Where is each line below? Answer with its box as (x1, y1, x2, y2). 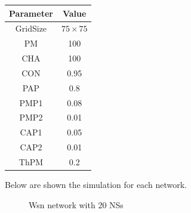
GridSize (15, 22, 47, 35)
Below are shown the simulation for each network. (5, 178, 187, 191)
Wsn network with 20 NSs (29, 198, 124, 211)
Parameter (9, 7, 53, 19)
